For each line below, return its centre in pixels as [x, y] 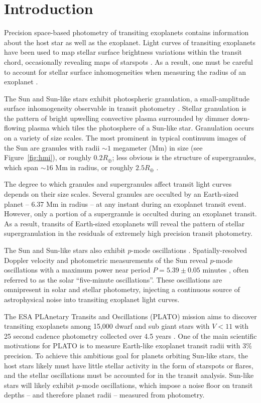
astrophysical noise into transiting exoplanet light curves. [92, 299]
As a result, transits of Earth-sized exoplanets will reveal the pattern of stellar [124, 223]
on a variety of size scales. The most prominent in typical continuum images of [125, 138]
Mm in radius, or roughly [94, 167]
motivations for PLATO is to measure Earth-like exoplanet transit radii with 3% [128, 346]
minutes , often [226, 270]
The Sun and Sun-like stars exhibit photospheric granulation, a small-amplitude [127, 98]
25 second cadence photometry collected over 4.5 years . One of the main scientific [130, 335]
